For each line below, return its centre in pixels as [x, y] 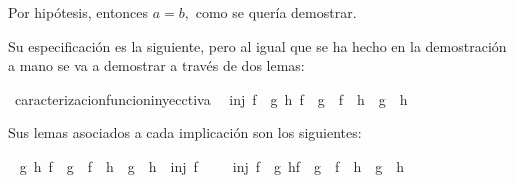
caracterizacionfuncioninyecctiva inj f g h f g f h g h [211, 98]
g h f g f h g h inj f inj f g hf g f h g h [211, 165]
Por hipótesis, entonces [78, 12]
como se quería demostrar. [276, 12]
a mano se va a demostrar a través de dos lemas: [156, 65]
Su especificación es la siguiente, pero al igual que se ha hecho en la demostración [257, 45]
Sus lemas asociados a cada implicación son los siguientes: [185, 132]
